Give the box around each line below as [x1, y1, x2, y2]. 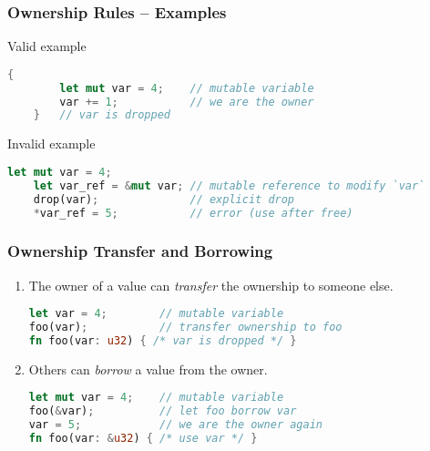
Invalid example [7, 134, 96, 153]
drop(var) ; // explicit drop [33, 192, 295, 206]
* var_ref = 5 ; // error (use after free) [33, 206, 353, 220]
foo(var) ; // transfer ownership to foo [28, 321, 343, 334]
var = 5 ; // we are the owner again [28, 418, 323, 432]
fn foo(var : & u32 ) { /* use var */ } [28, 432, 258, 446]
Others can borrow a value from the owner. [28, 359, 268, 378]
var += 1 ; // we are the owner [59, 95, 314, 108]
